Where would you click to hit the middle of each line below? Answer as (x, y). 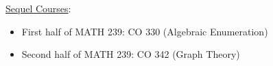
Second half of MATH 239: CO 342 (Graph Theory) (131, 54)
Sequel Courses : (38, 8)
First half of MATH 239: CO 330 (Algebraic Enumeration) (145, 31)
